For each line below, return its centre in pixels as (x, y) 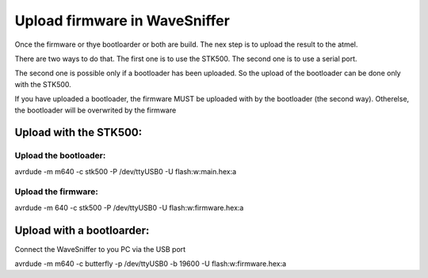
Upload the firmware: (57, 192)
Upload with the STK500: (78, 133)
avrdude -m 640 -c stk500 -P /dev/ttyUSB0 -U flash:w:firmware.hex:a (129, 208)
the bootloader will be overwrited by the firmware (96, 110)
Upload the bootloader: (60, 156)
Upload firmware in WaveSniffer (122, 21)
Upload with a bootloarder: (82, 230)
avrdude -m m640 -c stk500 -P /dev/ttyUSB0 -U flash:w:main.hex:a (126, 171)
